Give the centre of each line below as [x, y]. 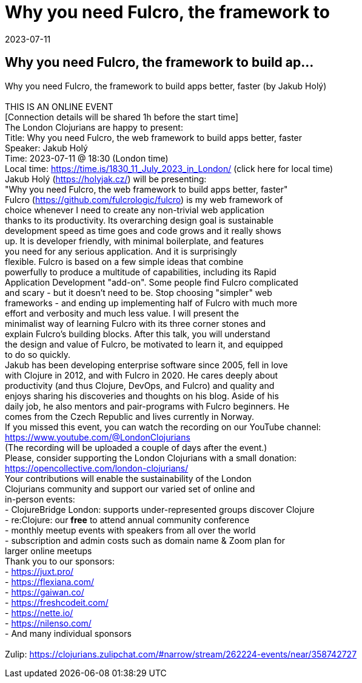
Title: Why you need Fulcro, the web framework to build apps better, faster [154, 137]
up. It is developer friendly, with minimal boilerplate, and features [134, 241]
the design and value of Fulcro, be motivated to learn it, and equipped [144, 344]
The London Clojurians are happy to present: [94, 127]
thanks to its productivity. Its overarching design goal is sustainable [139, 220]
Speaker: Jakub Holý [46, 148]
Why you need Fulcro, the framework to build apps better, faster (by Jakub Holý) [166, 86]
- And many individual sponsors [68, 633]
